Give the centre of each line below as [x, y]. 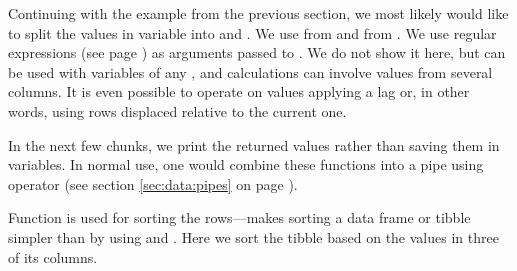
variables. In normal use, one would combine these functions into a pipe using [246, 164]
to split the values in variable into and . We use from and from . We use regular [252, 32]
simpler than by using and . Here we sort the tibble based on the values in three [253, 236]
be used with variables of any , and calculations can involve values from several [250, 71]
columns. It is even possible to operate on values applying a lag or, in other [239, 91]
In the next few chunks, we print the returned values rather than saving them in [254, 144]
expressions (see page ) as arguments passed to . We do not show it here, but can [257, 52]
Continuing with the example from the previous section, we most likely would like [258, 13]
